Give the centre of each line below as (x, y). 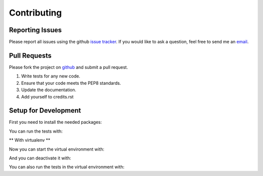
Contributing (35, 13)
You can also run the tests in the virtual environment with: (67, 167)
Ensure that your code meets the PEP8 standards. (71, 83)
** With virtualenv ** (30, 140)
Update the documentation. (49, 90)
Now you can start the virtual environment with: (57, 149)
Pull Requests (30, 55)
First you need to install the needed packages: (56, 122)
